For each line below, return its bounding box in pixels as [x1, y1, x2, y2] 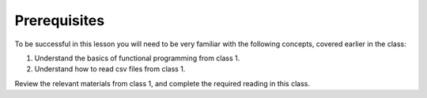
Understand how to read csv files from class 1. [34, 64, 186, 74]
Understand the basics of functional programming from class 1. [34, 53, 240, 63]
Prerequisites [14, 12, 105, 29]
